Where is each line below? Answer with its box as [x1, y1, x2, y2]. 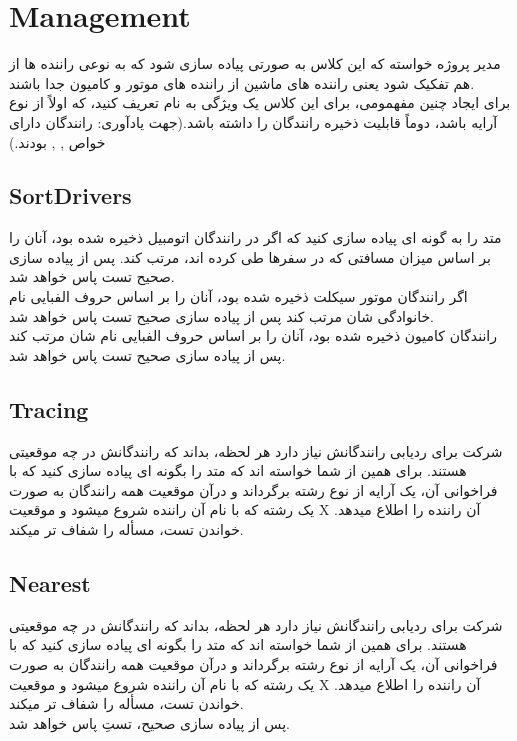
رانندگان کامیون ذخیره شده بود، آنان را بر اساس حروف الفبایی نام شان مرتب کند [9, 325, 497, 346]
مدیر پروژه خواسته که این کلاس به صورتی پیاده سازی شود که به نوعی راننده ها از [9, 53, 501, 74]
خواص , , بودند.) [9, 131, 106, 152]
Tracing [9, 393, 89, 424]
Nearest [9, 568, 91, 599]
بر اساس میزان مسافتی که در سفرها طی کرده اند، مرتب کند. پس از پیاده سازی [9, 246, 491, 267]
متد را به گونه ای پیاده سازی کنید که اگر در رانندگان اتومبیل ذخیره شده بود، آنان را [9, 227, 502, 248]
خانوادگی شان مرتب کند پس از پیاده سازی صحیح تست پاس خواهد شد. [9, 305, 434, 326]
